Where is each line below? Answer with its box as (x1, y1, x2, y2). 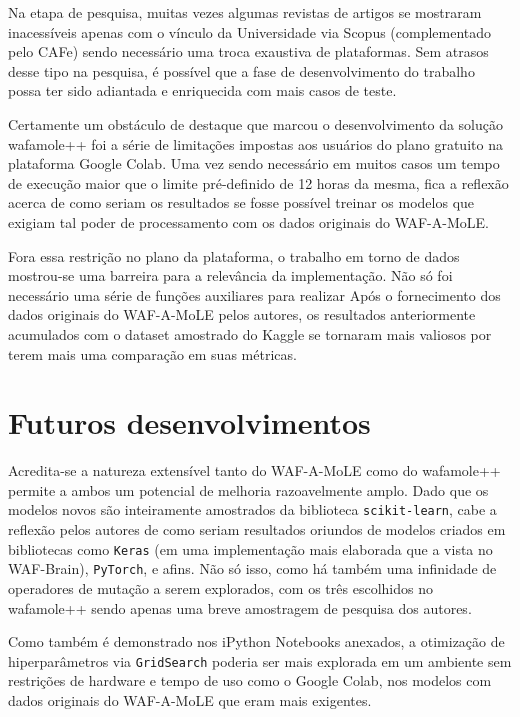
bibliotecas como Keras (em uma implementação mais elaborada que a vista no (8, 538, 493, 559)
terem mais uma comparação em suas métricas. (8, 343, 297, 364)
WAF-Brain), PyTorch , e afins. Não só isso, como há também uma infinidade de (8, 558, 497, 579)
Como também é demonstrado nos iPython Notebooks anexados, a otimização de (8, 631, 505, 652)
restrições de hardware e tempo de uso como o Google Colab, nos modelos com (8, 670, 492, 691)
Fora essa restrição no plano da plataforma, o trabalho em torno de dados (8, 245, 460, 266)
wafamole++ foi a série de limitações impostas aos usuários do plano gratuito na (8, 133, 503, 154)
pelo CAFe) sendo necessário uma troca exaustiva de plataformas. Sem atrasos (8, 41, 489, 62)
